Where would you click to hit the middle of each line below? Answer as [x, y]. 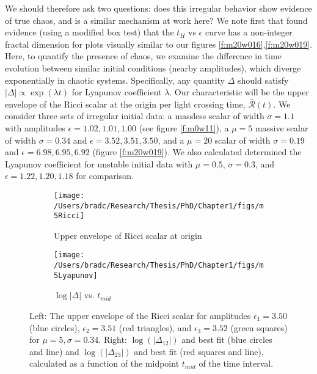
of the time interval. [236, 363]
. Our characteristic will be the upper [239, 92]
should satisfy [263, 80]
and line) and [54, 351]
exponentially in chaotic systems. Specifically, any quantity [115, 80]
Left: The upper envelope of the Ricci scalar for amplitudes [140, 316]
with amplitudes [35, 127]
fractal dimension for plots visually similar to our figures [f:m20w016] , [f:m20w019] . [159, 44]
